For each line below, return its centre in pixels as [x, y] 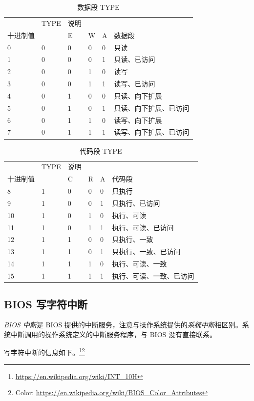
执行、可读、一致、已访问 [153, 275]
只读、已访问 [135, 59]
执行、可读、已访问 [143, 227]
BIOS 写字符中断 [46, 304]
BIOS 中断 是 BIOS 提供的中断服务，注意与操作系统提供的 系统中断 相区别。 [123, 325]
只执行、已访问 [136, 203]
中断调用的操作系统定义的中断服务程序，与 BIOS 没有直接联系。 [113, 334]
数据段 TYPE [98, 7]
